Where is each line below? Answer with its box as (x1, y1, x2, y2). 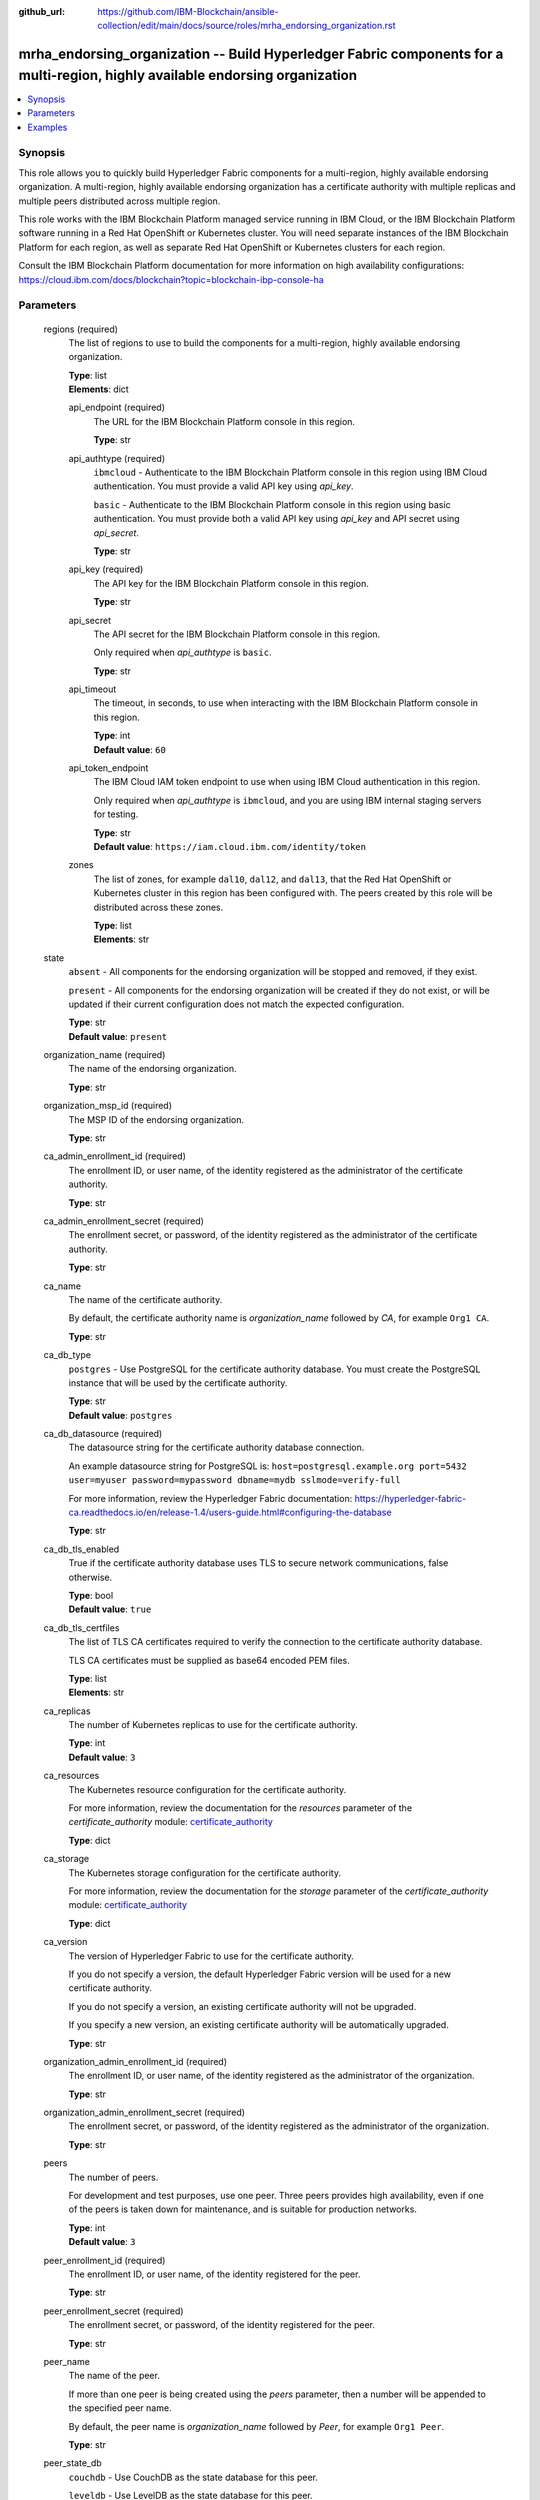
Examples (27, 121, 68, 133)
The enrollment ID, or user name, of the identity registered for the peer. (68, 2268, 361, 2280)
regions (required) (43, 323, 119, 335)
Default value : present (68, 1030, 168, 1042)
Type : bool (68, 1589, 114, 1601)
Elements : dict (68, 383, 129, 395)
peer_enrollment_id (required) (43, 2254, 166, 2266)
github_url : (18, 6, 65, 17)
